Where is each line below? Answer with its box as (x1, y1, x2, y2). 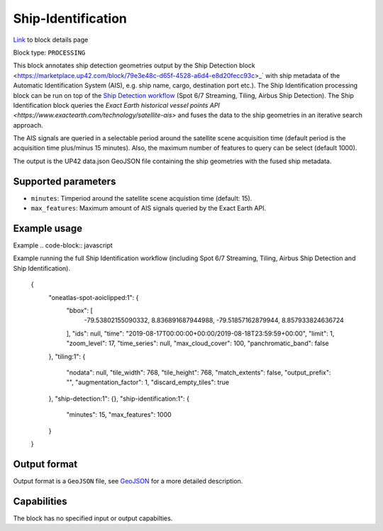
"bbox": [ (66, 306, 93, 315)
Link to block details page (13, 35, 89, 44)
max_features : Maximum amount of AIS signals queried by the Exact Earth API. (30, 204, 267, 213)
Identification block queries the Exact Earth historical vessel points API (13, 101, 220, 109)
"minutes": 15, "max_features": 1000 (66, 410, 172, 419)
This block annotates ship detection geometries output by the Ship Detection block (13, 61, 255, 70)
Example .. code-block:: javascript (13, 241, 113, 250)
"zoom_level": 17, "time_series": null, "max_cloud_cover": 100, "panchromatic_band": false (66, 339, 329, 347)
